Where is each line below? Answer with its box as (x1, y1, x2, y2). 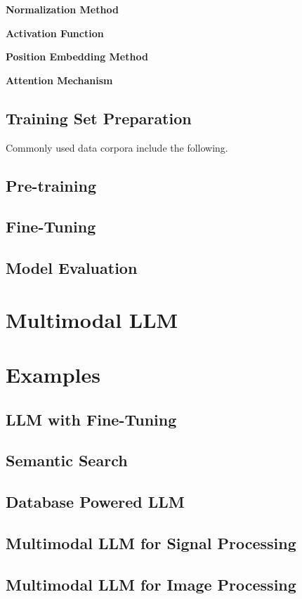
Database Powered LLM (6, 491, 185, 513)
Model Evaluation (6, 257, 138, 279)
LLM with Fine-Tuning (6, 408, 177, 430)
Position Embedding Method (6, 49, 148, 64)
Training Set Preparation (6, 107, 192, 129)
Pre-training (6, 174, 96, 196)
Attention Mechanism (6, 72, 113, 87)
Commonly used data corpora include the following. (6, 140, 228, 154)
